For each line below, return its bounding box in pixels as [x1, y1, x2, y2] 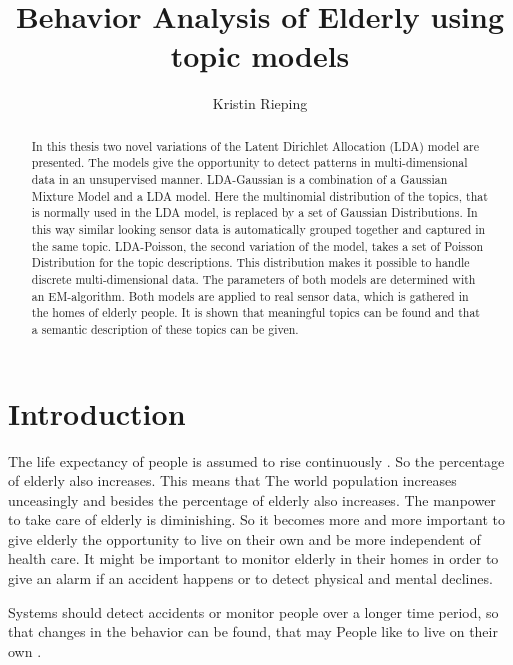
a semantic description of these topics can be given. [31, 320, 299, 337]
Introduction [8, 392, 186, 433]
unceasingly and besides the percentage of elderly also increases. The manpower [8, 489, 496, 510]
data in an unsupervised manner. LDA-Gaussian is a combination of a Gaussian [31, 171, 448, 188]
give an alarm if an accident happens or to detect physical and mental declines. [8, 568, 493, 589]
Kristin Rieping [212, 93, 308, 114]
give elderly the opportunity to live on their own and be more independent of [8, 528, 481, 549]
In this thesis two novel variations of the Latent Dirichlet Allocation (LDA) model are [31, 137, 480, 154]
